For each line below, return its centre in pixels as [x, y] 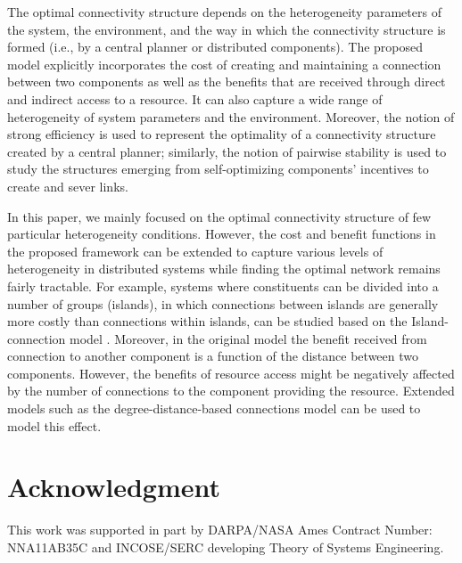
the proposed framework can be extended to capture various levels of [195, 251]
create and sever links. [68, 186]
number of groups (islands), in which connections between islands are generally [223, 303]
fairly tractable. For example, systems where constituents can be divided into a [223, 286]
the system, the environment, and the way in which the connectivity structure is [227, 29]
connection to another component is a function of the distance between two [213, 356]
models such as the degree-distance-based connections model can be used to [214, 408]
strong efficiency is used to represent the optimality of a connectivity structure [222, 134]
